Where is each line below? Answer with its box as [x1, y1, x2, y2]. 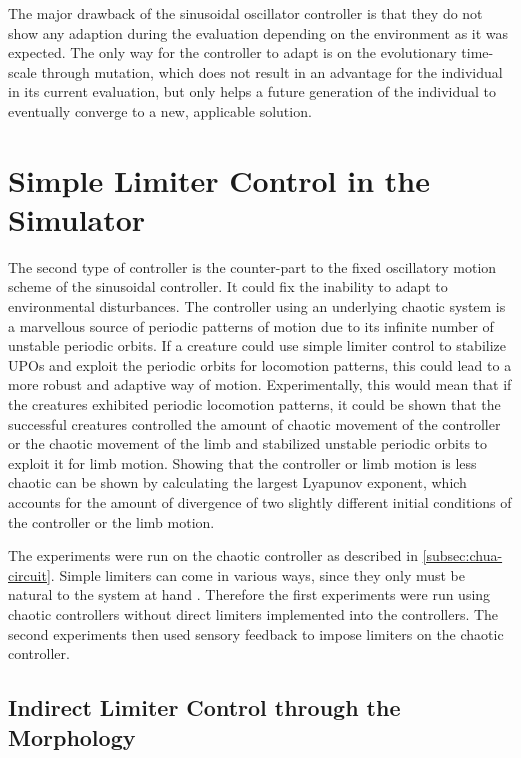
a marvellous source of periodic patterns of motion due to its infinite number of [8, 315, 494, 336]
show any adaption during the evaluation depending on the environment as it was [8, 22, 509, 43]
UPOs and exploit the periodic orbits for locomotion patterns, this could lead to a [8, 354, 512, 375]
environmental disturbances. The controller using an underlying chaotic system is [8, 296, 506, 317]
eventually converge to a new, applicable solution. [8, 100, 312, 121]
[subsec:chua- [422, 545, 503, 566]
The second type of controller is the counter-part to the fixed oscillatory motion [8, 256, 497, 277]
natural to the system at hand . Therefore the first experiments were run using [8, 584, 491, 605]
